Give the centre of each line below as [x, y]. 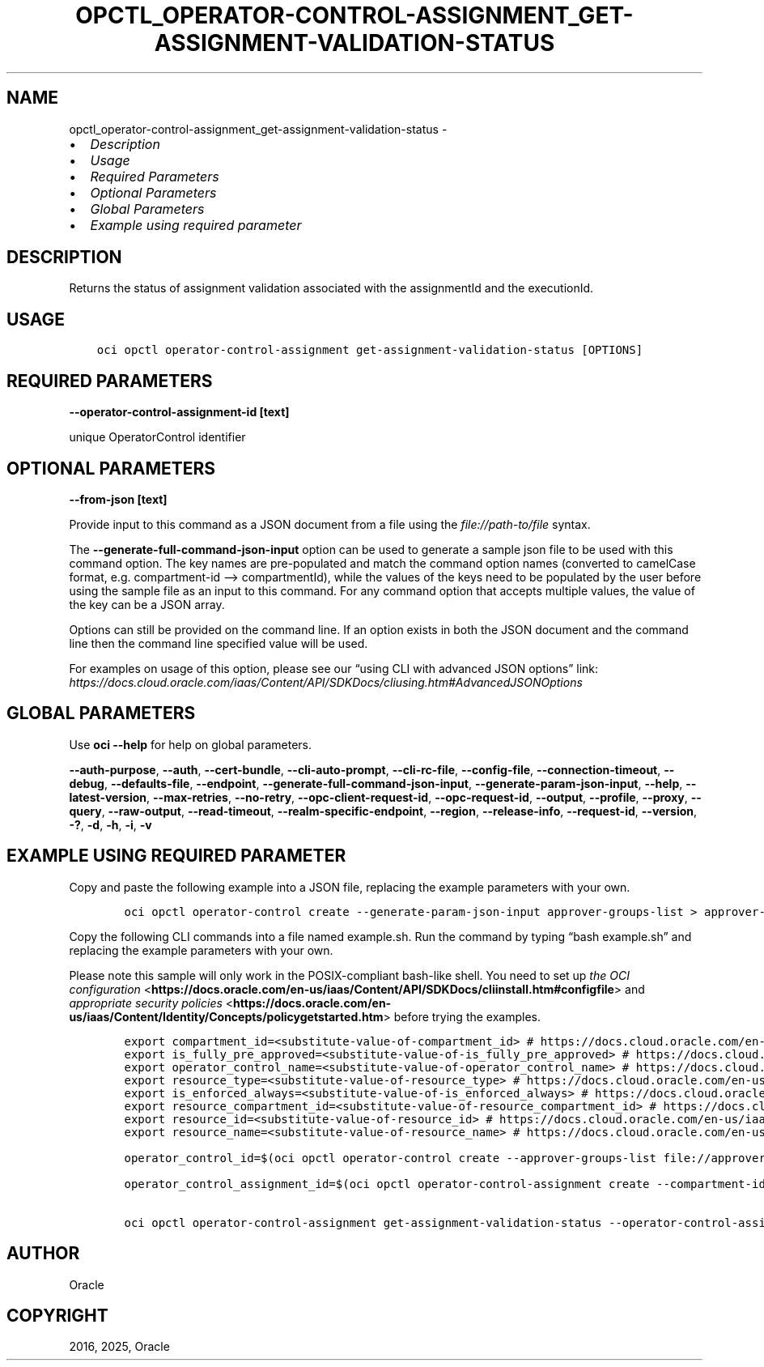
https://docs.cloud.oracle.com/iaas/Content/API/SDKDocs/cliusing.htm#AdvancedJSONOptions [326, 682]
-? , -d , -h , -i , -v [110, 824]
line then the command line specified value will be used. [219, 643]
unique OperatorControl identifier [157, 437]
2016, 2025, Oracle [119, 1347]
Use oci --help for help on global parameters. [190, 744]
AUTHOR [43, 1254]
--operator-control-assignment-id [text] [179, 412]
